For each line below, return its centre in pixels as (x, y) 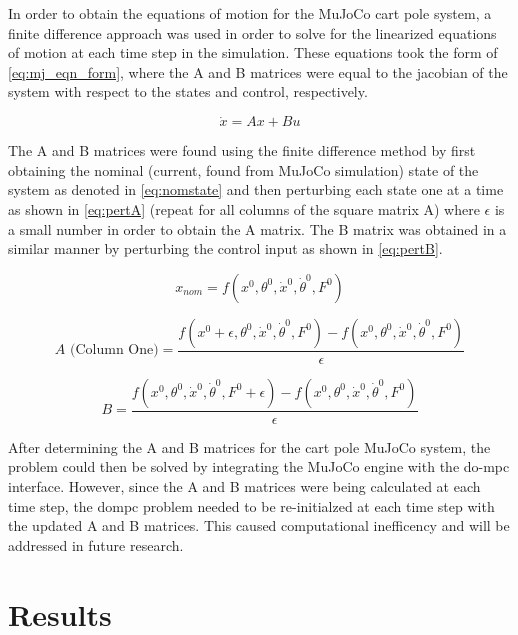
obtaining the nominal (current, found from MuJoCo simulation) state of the (243, 169)
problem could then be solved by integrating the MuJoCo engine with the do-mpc (259, 466)
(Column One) (114, 350)
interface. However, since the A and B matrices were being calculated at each (244, 486)
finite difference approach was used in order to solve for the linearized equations (252, 32)
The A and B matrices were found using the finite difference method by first (242, 150)
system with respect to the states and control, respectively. (188, 91)
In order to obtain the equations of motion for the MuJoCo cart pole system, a (250, 13)
